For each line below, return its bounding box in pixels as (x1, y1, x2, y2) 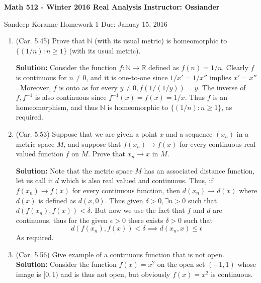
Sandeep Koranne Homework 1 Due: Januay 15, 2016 (4, 18, 167, 29)
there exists (128, 214, 163, 225)
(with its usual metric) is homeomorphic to (95, 35, 227, 46)
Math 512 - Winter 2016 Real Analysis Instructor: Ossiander (4, 2, 220, 12)
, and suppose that (63, 138, 121, 149)
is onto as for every (59, 82, 118, 92)
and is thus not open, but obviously (60, 269, 170, 279)
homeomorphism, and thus (16, 101, 98, 112)
